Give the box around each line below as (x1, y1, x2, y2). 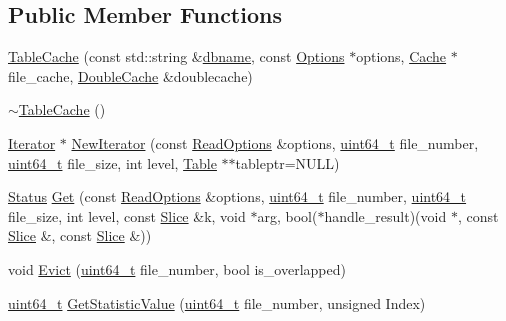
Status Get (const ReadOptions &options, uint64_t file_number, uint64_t (8, 186, 467, 207)
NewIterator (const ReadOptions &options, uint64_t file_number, (71, 132, 479, 153)
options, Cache (356, 46, 447, 67)
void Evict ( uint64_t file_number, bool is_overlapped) (8, 258, 346, 279)
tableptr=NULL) (235, 152, 340, 173)
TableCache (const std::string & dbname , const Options (8, 46, 345, 67)
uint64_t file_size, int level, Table (8, 152, 217, 173)
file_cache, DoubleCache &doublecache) (8, 65, 253, 86)
